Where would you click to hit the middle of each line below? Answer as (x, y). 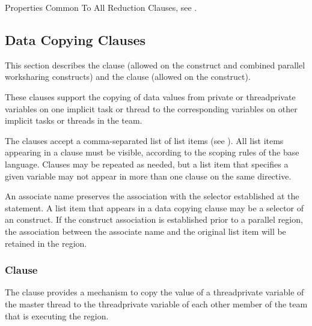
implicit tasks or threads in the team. (74, 120)
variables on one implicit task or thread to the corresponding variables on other (151, 108)
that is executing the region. (57, 315)
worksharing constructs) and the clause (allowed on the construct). (128, 77)
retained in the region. (46, 243)
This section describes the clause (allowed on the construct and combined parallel (155, 65)
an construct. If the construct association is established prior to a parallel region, (154, 219)
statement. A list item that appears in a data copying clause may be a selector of (154, 207)
